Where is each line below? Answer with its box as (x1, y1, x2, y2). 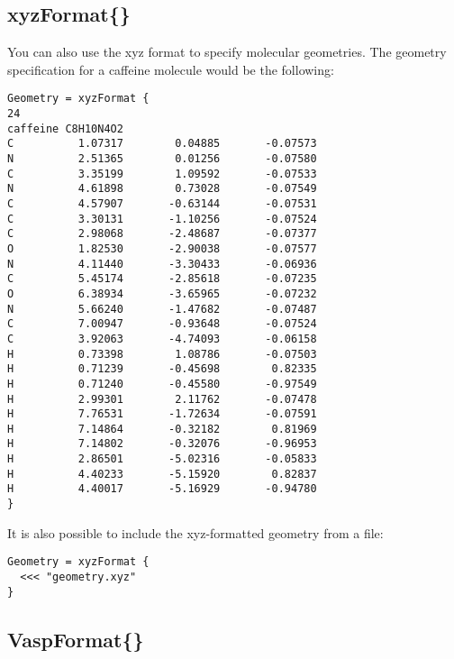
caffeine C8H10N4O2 (7, 122, 123, 135)
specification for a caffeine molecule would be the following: (7, 59, 334, 78)
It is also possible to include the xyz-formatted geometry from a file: (7, 523, 384, 542)
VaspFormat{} (7, 625, 144, 653)
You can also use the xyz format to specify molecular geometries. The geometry (7, 42, 447, 61)
